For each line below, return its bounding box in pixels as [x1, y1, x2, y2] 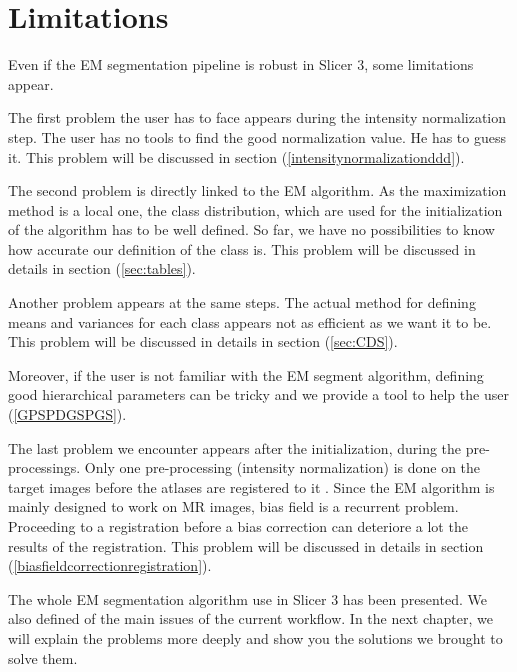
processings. [8, 457, 81, 478]
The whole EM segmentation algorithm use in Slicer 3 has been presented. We [8, 588, 487, 609]
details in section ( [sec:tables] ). [8, 258, 196, 279]
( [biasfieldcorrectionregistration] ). [8, 555, 212, 576]
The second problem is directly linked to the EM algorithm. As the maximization [8, 180, 507, 201]
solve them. [8, 647, 78, 668]
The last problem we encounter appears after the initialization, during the [8, 437, 462, 458]
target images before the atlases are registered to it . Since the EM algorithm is [8, 476, 495, 497]
